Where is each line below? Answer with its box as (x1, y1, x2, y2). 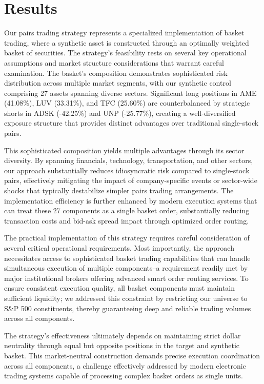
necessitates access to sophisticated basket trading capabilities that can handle (4, 252, 251, 263)
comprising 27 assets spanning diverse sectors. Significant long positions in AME (4, 87, 257, 98)
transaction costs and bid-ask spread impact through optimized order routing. (4, 215, 249, 226)
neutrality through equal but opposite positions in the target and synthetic (4, 340, 239, 351)
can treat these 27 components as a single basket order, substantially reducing (4, 205, 250, 216)
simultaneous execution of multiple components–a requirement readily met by (4, 262, 248, 273)
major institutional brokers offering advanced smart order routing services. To (4, 272, 249, 283)
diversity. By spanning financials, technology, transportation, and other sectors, (4, 155, 253, 166)
